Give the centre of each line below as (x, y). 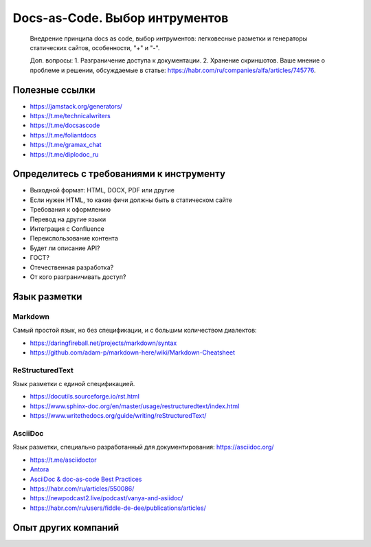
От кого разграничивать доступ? (78, 277)
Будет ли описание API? (65, 248)
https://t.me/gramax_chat (66, 145)
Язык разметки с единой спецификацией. (74, 384)
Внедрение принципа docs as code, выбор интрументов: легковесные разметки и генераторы (169, 38)
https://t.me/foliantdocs (63, 135)
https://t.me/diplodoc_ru (64, 154)
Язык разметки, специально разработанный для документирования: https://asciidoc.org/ (143, 447)
